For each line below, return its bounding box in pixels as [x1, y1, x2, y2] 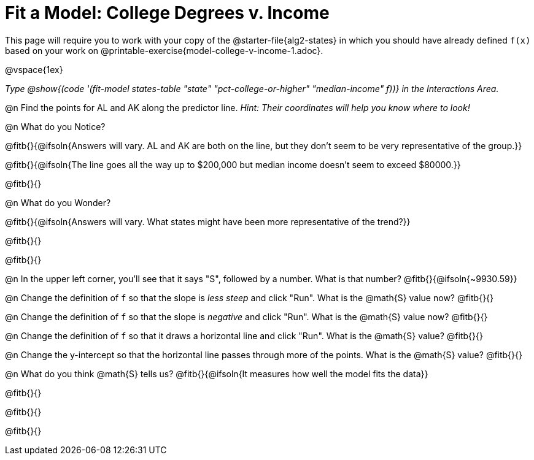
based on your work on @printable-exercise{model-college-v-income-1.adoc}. [5, 45, 323, 56]
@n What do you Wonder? [5, 197, 111, 208]
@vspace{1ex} [5, 64, 63, 75]
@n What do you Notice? [5, 121, 106, 132]
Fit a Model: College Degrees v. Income [5, 2, 330, 23]
